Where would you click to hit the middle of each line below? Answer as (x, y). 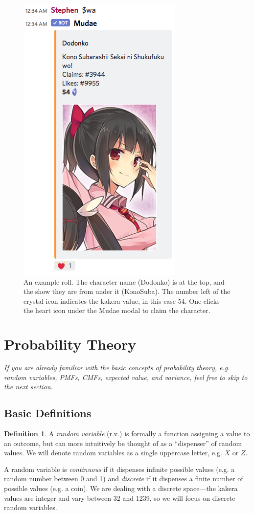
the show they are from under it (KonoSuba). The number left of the (127, 291)
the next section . (28, 387)
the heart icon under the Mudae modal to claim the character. (117, 310)
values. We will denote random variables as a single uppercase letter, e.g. (113, 453)
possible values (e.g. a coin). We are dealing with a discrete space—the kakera (121, 488)
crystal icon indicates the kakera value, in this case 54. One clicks (122, 301)
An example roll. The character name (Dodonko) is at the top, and (124, 281)
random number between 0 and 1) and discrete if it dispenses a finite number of (124, 479)
